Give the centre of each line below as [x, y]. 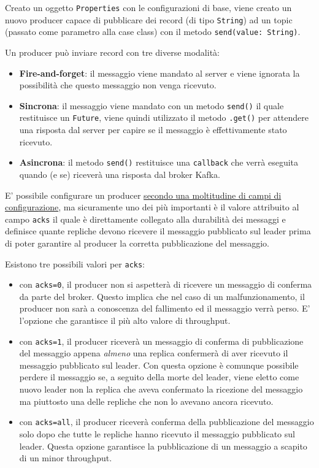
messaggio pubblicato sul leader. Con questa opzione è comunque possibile [159, 365]
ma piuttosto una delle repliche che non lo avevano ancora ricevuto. [146, 401]
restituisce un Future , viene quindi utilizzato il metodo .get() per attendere [164, 117]
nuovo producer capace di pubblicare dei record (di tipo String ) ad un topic [149, 19]
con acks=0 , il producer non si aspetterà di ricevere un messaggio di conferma [166, 284]
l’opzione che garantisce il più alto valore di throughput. [125, 320]
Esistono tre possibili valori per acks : [75, 263]
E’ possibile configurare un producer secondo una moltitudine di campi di [143, 195]
